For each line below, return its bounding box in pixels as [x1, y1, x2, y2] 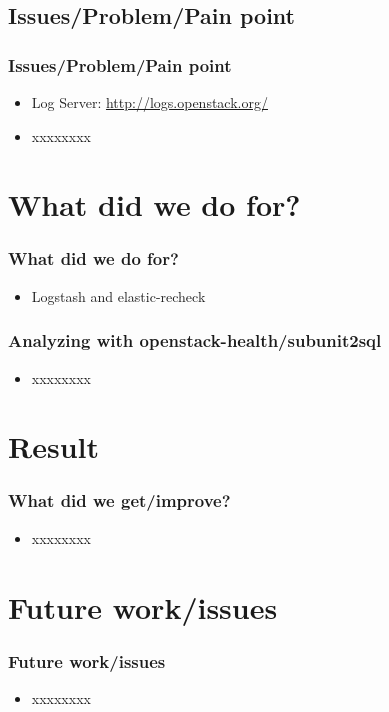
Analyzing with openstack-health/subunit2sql [8, 328, 382, 353]
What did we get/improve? [8, 488, 231, 513]
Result [8, 426, 99, 467]
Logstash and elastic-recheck [31, 285, 206, 306]
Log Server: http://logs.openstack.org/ [31, 92, 268, 112]
